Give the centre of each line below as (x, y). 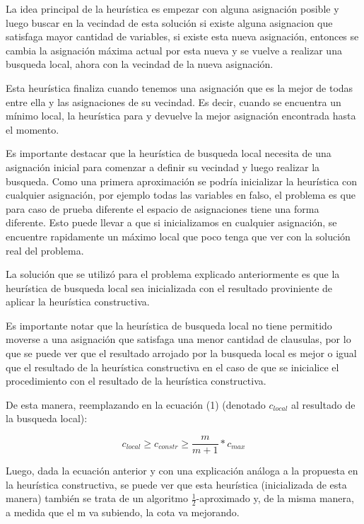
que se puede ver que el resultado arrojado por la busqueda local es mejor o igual (181, 353)
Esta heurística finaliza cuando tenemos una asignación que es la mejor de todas (180, 87)
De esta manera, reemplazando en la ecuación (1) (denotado (136, 404)
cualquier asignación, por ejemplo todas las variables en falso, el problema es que (181, 195)
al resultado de (323, 404)
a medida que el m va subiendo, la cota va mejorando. (123, 512)
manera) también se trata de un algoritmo (97, 498)
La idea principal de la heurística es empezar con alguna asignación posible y (172, 8)
